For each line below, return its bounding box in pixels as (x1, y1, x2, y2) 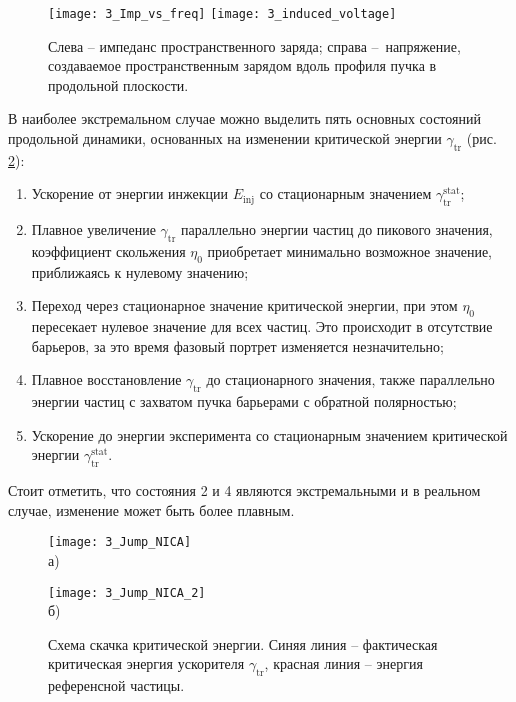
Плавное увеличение (31, 219, 156, 240)
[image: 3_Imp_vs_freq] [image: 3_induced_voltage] (48, 7, 397, 21)
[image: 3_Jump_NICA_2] (48, 585, 206, 600)
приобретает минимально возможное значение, (207, 241, 492, 262)
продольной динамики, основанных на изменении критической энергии (8, 128, 442, 149)
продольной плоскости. (48, 74, 189, 95)
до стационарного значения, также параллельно (206, 369, 495, 390)
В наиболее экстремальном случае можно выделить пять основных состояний (8, 108, 481, 129)
